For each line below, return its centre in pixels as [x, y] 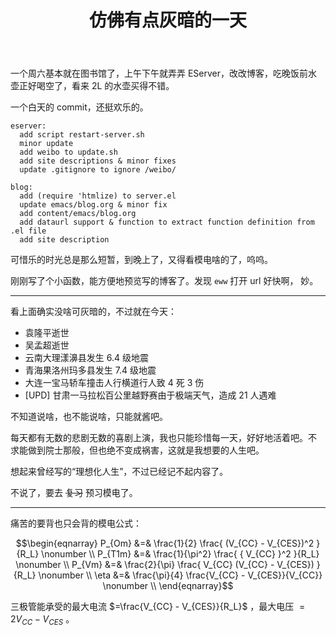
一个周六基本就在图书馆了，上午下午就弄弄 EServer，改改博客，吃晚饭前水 [164, 73]
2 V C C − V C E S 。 [42, 620]
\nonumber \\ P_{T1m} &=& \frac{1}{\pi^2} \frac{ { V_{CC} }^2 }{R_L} [180, 554]
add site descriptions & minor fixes [98, 161]
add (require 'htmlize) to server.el [98, 196]
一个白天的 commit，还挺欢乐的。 [79, 107]
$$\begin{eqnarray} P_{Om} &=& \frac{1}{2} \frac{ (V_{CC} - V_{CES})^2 [165, 543]
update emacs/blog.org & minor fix [93, 205]
